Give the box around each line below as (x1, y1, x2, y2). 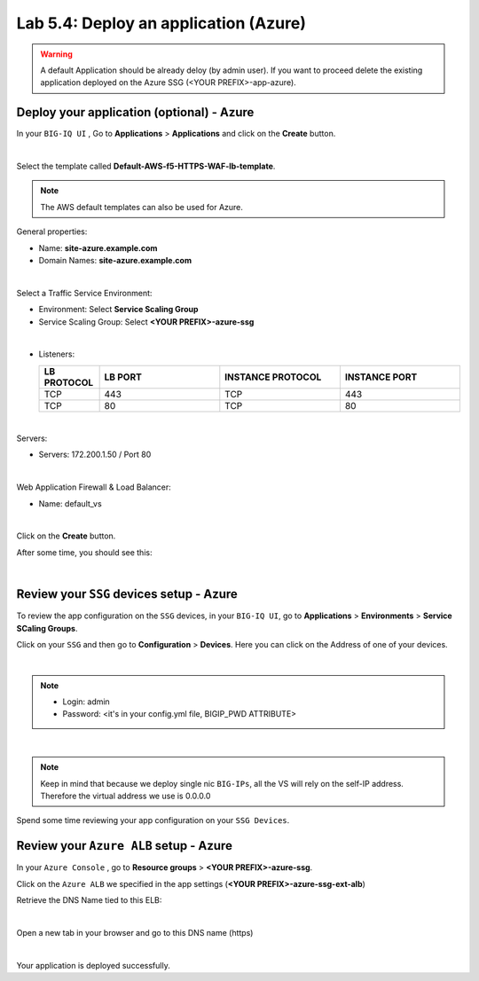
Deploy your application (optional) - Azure (16, 105, 255, 120)
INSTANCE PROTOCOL (224, 371, 322, 383)
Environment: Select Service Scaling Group (38, 304, 199, 315)
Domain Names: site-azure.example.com (38, 255, 192, 265)
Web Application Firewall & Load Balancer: (16, 482, 172, 492)
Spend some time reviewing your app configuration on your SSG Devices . (16, 815, 290, 826)
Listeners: (38, 349, 75, 359)
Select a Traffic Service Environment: (16, 287, 153, 298)
